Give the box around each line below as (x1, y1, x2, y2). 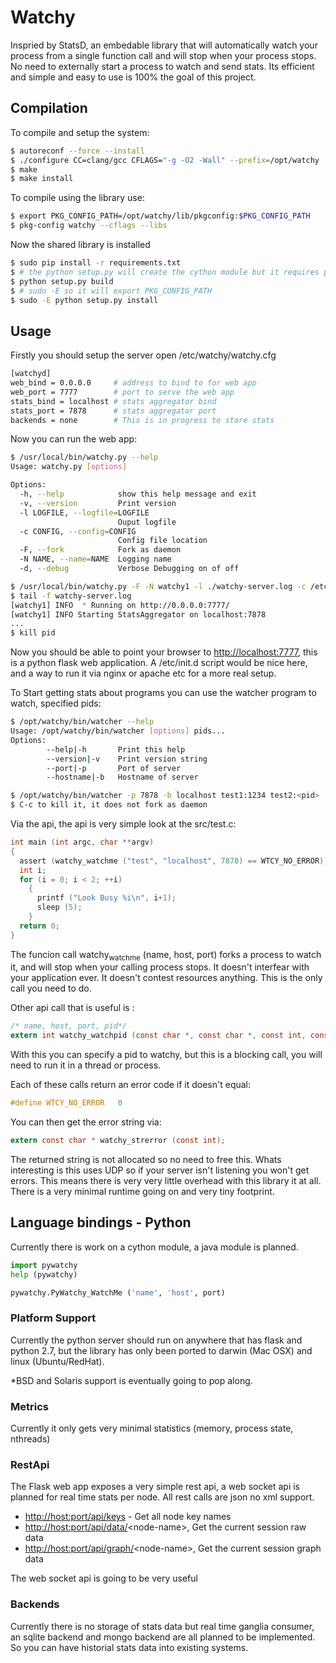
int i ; (19, 865, 47, 875)
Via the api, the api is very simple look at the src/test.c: (10, 818, 237, 830)
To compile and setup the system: (10, 126, 150, 138)
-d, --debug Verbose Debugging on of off (19, 564, 240, 574)
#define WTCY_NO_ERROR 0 (10, 1098, 123, 1108)
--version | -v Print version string (46, 754, 208, 764)
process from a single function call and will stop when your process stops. (10, 49, 317, 61)
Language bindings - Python (10, 1214, 192, 1231)
